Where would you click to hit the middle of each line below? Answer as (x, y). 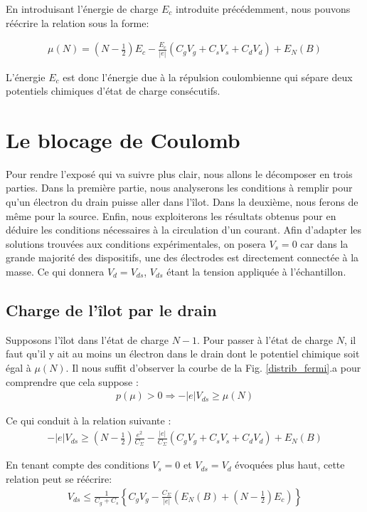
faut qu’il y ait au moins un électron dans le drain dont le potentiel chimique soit (183, 354)
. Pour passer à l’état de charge (265, 339)
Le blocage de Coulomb (123, 139)
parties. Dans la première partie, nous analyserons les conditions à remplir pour (179, 188)
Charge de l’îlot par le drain (111, 309)
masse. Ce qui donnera (55, 271)
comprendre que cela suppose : (72, 381)
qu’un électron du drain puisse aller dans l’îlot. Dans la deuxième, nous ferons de (182, 202)
